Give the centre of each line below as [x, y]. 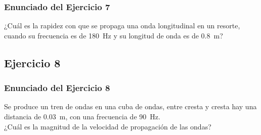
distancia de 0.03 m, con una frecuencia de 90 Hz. [82, 116]
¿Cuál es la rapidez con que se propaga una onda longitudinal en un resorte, [122, 26]
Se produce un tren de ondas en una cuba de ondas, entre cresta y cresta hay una [130, 106]
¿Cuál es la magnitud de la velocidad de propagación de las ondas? [108, 126]
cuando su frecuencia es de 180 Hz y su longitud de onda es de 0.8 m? [114, 35]
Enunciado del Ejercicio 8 [57, 88]
